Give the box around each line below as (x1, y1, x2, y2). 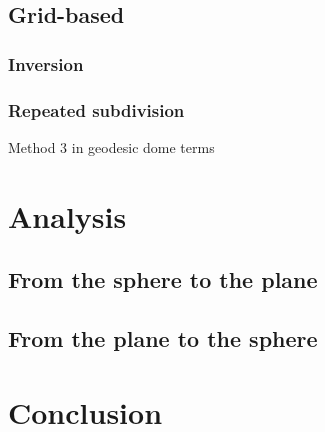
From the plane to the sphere (8, 322, 318, 353)
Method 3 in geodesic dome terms (8, 136, 215, 157)
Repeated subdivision (8, 97, 185, 122)
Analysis (8, 195, 127, 236)
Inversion (8, 51, 84, 76)
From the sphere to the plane (8, 264, 318, 295)
